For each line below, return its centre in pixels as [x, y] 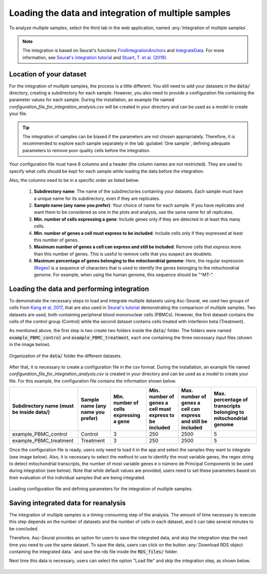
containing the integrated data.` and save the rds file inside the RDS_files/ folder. [93, 552]
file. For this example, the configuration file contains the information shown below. [93, 381]
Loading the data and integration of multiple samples [120, 13]
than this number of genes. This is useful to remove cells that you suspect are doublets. [123, 254]
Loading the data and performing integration [79, 289]
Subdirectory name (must [43, 406]
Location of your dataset [48, 74]
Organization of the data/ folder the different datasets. [66, 356]
